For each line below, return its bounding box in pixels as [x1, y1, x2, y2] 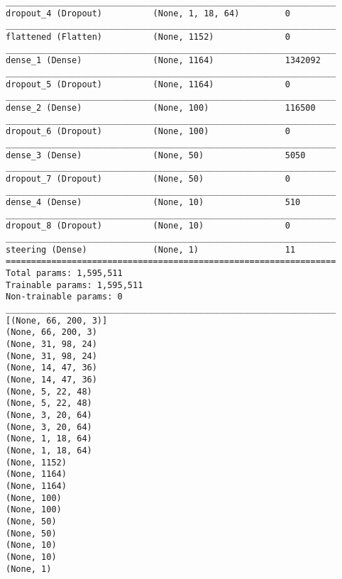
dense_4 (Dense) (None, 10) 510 [6, 197, 301, 208]
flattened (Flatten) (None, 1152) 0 [6, 31, 290, 42]
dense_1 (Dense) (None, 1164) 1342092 [6, 55, 321, 66]
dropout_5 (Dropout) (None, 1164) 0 [6, 79, 290, 89]
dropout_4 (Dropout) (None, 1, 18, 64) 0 [6, 8, 290, 18]
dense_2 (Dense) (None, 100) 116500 [6, 102, 316, 113]
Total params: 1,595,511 [6, 268, 123, 279]
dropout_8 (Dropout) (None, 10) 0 [6, 221, 290, 231]
